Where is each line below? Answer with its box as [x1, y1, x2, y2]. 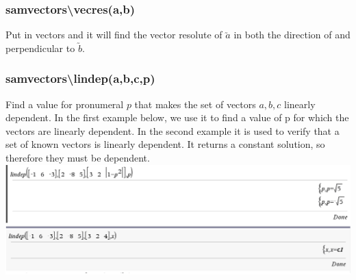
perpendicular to [5, 40, 75, 55]
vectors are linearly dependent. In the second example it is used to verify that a [5, 123, 340, 138]
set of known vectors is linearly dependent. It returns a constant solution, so [5, 137, 325, 151]
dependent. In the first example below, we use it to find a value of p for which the [5, 110, 349, 125]
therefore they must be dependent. [5, 151, 150, 164]
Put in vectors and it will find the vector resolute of [5, 27, 222, 42]
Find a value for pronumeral [5, 97, 124, 111]
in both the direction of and [233, 27, 351, 42]
